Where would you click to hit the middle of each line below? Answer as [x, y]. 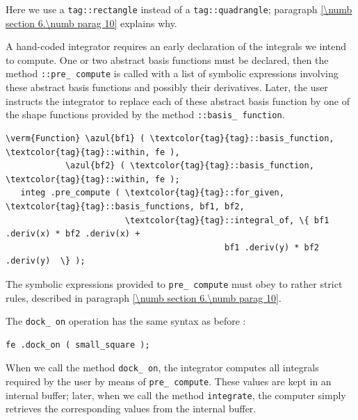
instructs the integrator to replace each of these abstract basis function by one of [178, 100]
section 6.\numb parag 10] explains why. [91, 23]
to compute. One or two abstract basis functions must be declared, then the [167, 59]
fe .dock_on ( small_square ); [78, 345]
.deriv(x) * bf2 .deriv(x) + [73, 234]
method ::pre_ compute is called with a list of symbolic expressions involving [172, 73]
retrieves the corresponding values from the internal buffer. [131, 409]
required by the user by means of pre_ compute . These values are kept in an [169, 381]
